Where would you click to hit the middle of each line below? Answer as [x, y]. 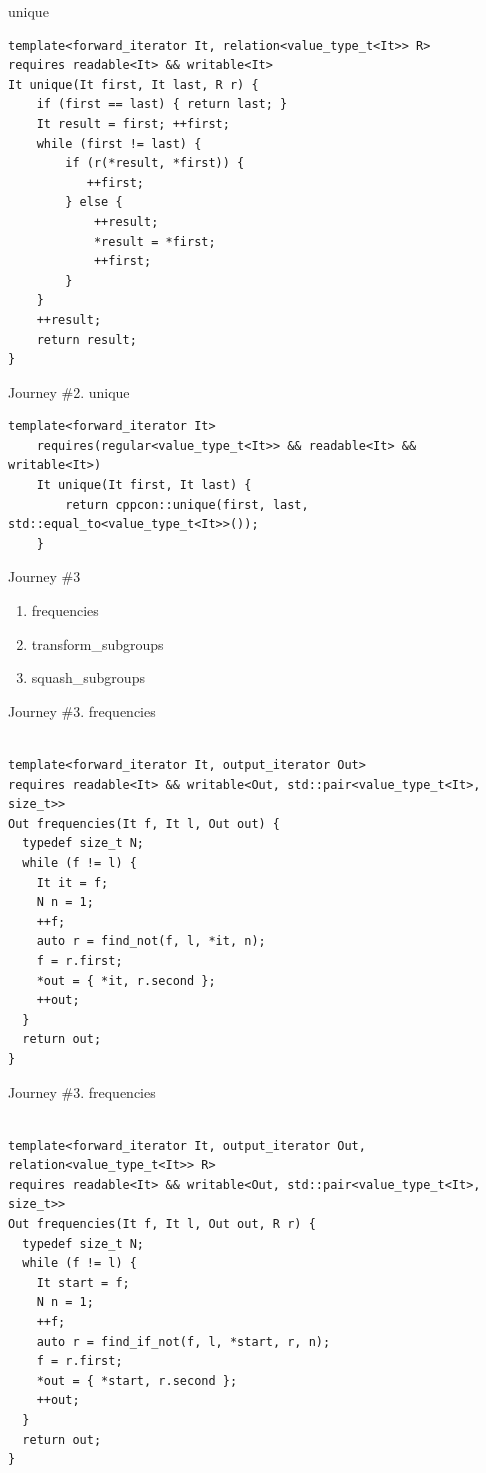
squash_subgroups [88, 677]
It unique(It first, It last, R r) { [133, 84]
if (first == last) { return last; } [162, 104]
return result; [86, 339]
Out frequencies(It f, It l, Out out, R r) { [162, 1224]
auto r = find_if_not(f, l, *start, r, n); [183, 1341]
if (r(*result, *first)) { [155, 163]
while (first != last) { [119, 143]
